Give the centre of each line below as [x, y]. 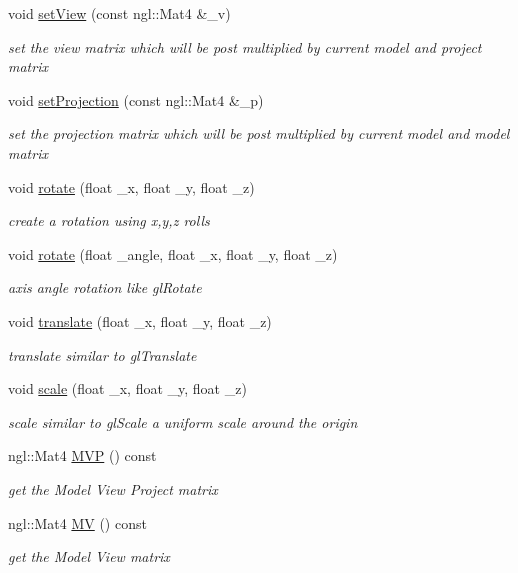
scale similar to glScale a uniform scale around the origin [183, 421]
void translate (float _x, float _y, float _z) [140, 320]
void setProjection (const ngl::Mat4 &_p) [136, 99]
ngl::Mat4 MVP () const [82, 455]
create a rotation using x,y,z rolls [109, 220]
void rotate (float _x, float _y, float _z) [131, 186]
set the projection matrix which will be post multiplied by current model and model [259, 133]
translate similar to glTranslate [102, 354]
